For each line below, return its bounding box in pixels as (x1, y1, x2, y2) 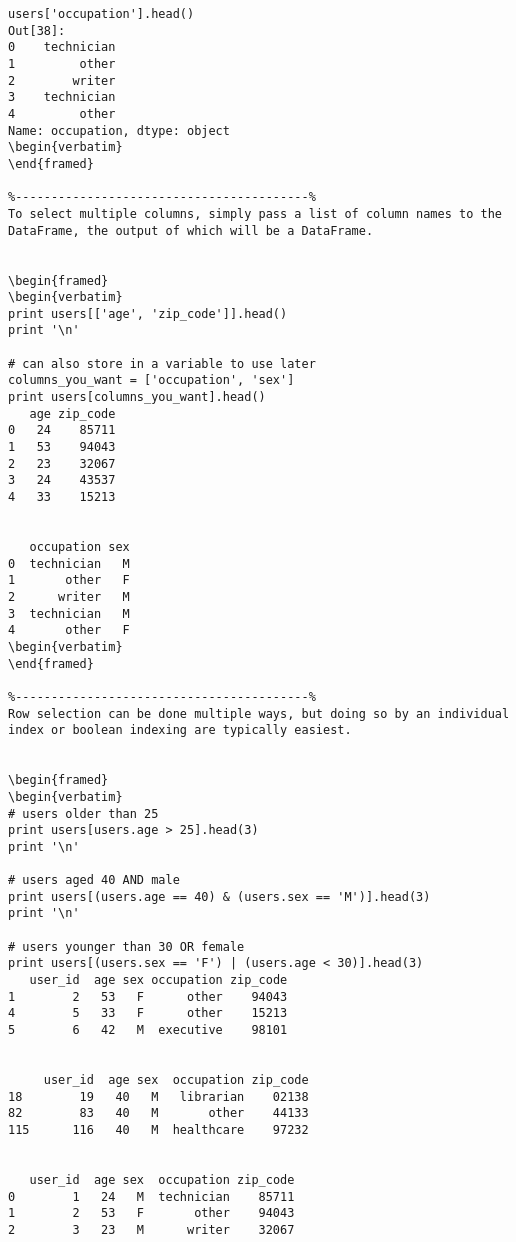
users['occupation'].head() (8, 7, 195, 21)
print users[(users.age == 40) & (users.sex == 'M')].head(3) (8, 889, 431, 904)
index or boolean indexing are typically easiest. (8, 723, 352, 738)
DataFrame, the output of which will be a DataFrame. (8, 223, 374, 238)
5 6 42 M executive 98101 (8, 1023, 288, 1038)
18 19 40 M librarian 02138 (8, 1089, 309, 1104)
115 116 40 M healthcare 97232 (8, 1122, 309, 1137)
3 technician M (8, 606, 130, 621)
